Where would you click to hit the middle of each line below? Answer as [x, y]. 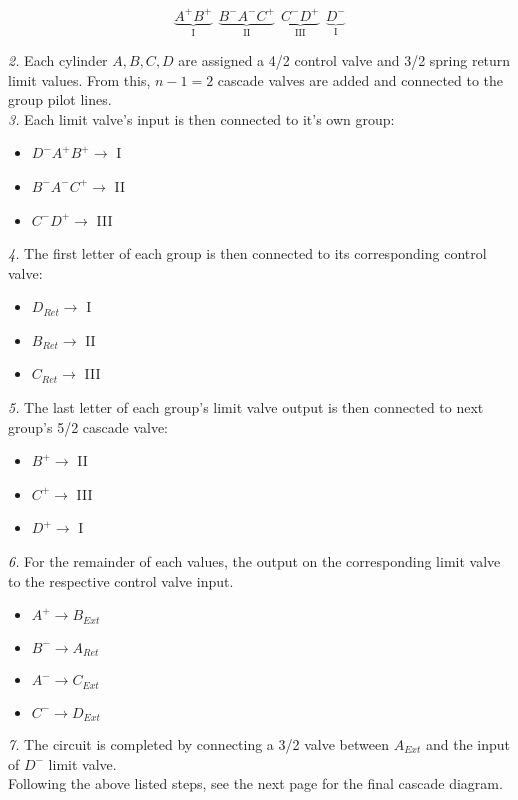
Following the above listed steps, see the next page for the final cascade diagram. [255, 783]
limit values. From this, [79, 79]
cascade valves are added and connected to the [360, 79]
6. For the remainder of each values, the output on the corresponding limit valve [254, 561]
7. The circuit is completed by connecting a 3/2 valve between [198, 744]
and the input [467, 744]
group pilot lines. [60, 99]
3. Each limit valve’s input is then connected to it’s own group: [201, 118]
